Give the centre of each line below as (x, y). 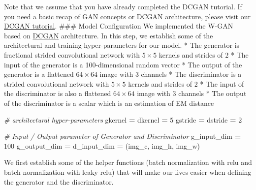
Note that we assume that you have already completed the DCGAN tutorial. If (123, 6)
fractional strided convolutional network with (72, 54)
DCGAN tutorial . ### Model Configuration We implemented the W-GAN (119, 26)
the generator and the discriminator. (59, 181)
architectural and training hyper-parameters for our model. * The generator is (122, 45)
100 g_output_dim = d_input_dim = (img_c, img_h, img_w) (102, 145)
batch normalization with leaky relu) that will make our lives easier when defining (128, 172)
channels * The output (212, 93)
